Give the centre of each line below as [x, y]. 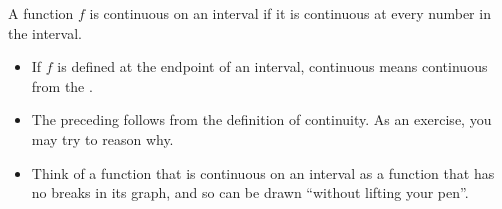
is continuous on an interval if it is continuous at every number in [290, 13]
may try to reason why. [102, 138]
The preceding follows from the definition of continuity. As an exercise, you [261, 119]
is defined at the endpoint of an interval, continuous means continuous [272, 66]
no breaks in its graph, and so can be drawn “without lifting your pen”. [250, 192]
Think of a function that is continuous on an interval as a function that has [263, 172]
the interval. [45, 32]
